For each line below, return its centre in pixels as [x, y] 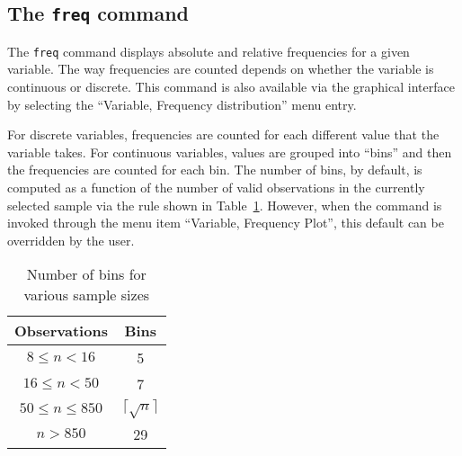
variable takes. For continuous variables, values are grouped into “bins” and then [230, 152]
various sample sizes [87, 295]
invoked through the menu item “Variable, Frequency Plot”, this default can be [226, 223]
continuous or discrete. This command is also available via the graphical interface [231, 87]
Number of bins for [86, 274]
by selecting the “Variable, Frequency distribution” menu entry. [182, 104]
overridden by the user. [71, 240]
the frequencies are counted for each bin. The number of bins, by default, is [215, 170]
